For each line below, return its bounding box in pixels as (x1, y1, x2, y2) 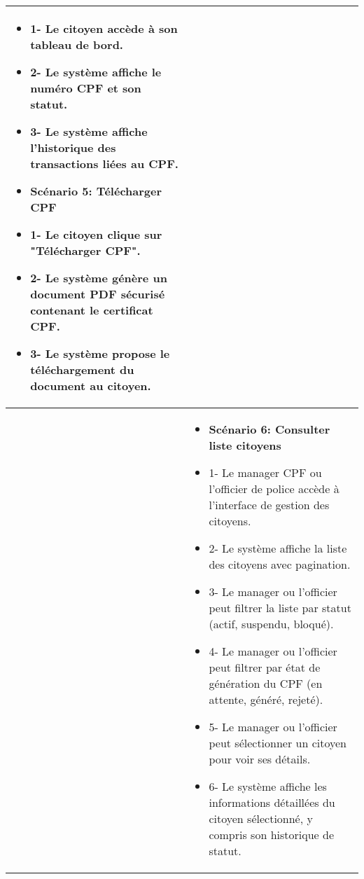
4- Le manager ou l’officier (209, 643, 337, 659)
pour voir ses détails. (209, 751, 311, 767)
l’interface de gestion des (209, 497, 330, 513)
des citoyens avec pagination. (209, 556, 351, 572)
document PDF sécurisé (30, 286, 165, 302)
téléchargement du (30, 361, 134, 378)
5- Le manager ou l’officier (209, 719, 337, 735)
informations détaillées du (209, 794, 335, 810)
